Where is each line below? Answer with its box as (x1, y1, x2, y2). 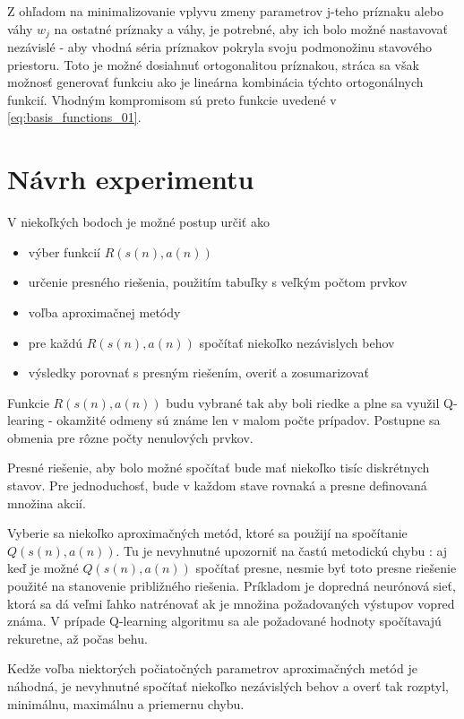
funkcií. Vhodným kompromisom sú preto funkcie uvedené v (7, 90, 337, 108)
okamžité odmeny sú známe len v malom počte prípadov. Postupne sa (56, 411, 441, 429)
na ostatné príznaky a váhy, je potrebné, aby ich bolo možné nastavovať (54, 19, 448, 38)
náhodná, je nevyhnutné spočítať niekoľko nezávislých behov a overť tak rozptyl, (7, 677, 449, 696)
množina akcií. (7, 493, 86, 512)
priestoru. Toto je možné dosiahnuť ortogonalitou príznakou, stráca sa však (7, 55, 419, 74)
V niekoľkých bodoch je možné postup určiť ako (7, 212, 270, 231)
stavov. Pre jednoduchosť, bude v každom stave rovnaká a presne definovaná (7, 476, 427, 495)
